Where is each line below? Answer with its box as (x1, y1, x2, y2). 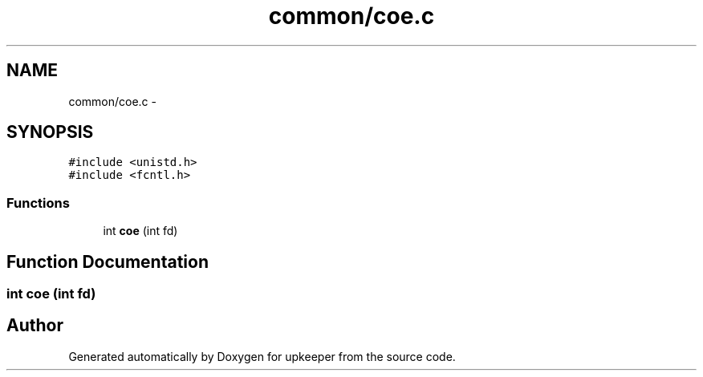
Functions (6, 194, 70, 211)
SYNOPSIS (6, 122, 94, 143)
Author (6, 315, 63, 336)
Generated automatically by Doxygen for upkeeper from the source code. (68, 349, 456, 363)
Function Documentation (6, 251, 209, 272)
